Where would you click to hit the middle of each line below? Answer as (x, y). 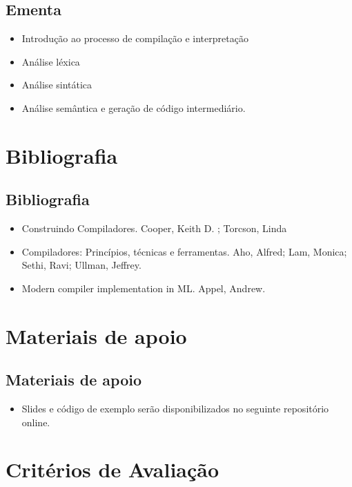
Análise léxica (51, 61)
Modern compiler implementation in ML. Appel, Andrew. (144, 288)
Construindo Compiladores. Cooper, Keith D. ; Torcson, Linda (154, 228)
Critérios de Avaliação (113, 469)
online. (36, 422)
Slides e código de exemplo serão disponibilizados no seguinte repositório (175, 409)
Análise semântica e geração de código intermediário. (134, 107)
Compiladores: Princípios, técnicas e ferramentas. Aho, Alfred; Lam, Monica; (184, 251)
